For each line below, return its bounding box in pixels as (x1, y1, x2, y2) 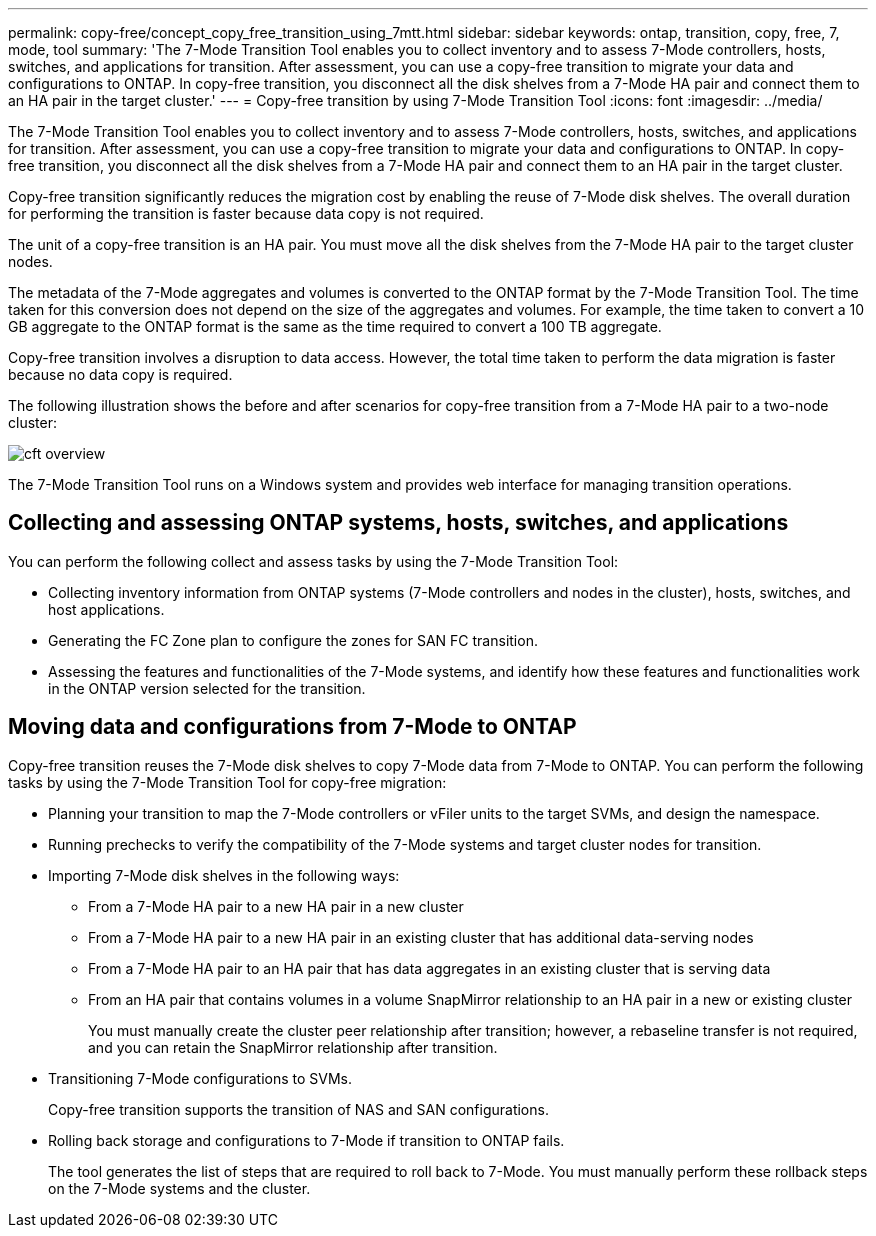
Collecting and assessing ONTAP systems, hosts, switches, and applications (8, 510, 789, 536)
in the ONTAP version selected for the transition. (48, 679, 366, 697)
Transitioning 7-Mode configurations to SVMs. (48, 1069, 353, 1087)
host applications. (48, 600, 165, 618)
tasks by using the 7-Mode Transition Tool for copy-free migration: (8, 773, 447, 791)
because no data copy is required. (8, 366, 233, 383)
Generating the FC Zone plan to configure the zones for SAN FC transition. (48, 631, 538, 649)
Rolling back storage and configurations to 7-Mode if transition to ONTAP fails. (48, 1131, 565, 1149)
